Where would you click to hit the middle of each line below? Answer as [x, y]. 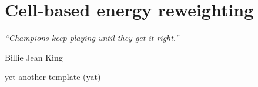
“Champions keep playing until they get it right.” [92, 38]
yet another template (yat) [53, 77]
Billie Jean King [34, 57]
